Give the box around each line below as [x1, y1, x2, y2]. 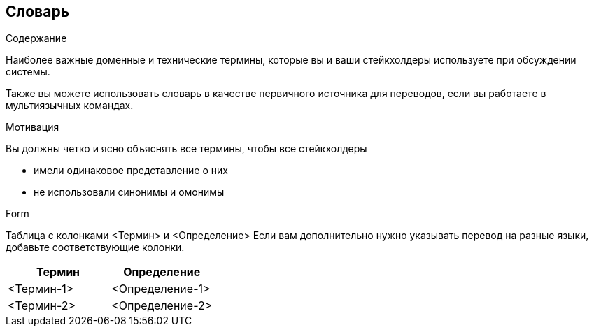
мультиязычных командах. [6, 99, 134, 112]
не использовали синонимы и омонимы [34, 186, 225, 199]
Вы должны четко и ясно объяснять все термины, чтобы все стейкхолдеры [6, 143, 367, 155]
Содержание [6, 32, 67, 45]
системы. [6, 66, 50, 78]
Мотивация [6, 121, 59, 133]
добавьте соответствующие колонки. [6, 241, 185, 254]
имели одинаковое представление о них [34, 164, 228, 177]
